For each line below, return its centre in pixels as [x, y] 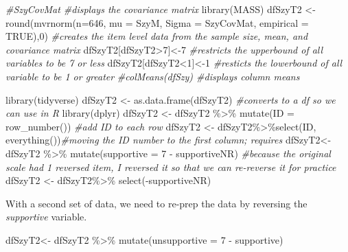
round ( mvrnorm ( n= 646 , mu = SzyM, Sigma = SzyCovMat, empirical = [157, 22]
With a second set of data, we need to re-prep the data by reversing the [156, 203]
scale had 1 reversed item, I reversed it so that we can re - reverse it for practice [171, 167]
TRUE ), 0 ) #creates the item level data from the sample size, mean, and [157, 36]
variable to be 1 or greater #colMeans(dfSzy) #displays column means [153, 76]
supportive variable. [46, 217]
